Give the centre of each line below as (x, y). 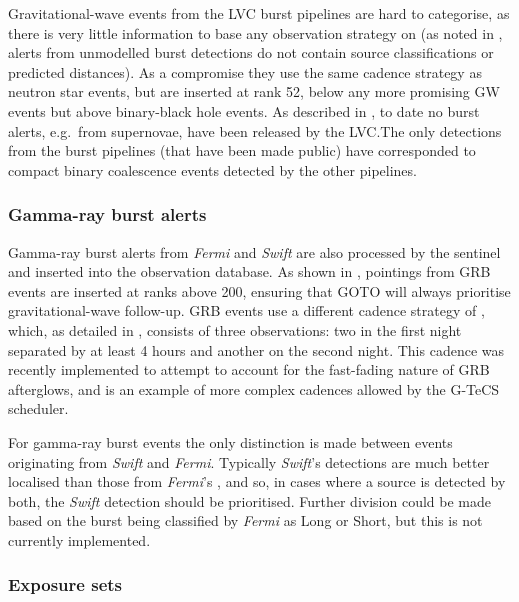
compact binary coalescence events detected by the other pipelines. (212, 169)
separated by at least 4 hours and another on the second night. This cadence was (256, 349)
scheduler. (38, 408)
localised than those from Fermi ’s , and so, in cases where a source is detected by (257, 481)
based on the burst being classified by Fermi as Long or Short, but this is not (245, 520)
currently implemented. (79, 539)
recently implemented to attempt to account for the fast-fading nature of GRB (249, 369)
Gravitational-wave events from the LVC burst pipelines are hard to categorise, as (259, 13)
